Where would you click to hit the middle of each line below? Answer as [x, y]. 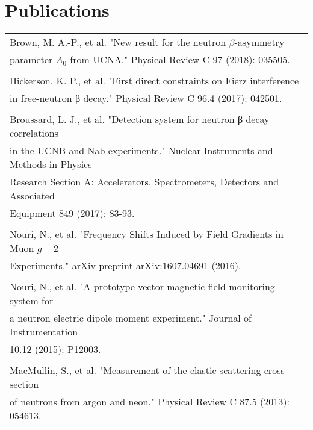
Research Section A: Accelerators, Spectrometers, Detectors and [144, 182]
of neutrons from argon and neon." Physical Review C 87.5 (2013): [150, 402]
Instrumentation [44, 332]
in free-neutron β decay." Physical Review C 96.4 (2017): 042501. [146, 98]
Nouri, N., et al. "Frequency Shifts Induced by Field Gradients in [147, 234]
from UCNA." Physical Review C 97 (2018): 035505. [180, 60]
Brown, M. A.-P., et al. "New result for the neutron [118, 42]
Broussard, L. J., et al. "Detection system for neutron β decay [140, 119]
